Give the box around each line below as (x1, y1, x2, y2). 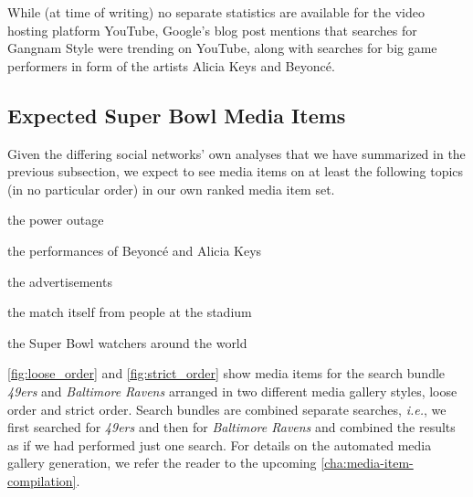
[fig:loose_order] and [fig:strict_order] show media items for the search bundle (7, 364, 446, 383)
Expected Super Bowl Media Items (7, 100, 346, 129)
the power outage (7, 210, 104, 229)
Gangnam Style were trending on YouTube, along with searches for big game (7, 38, 437, 58)
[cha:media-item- (321, 453, 414, 472)
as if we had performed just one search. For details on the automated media (7, 435, 432, 454)
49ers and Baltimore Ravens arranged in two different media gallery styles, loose (7, 381, 457, 400)
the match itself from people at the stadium (7, 302, 252, 322)
